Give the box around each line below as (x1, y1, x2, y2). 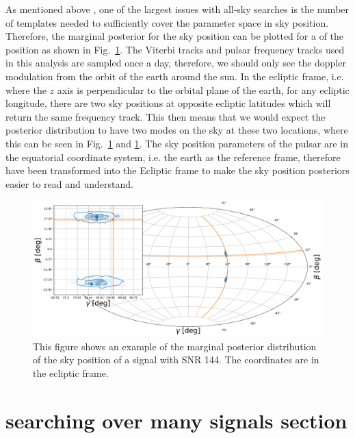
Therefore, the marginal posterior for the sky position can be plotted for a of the (5, 29, 344, 43)
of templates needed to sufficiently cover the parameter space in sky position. (5, 15, 329, 29)
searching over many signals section (5, 406, 347, 434)
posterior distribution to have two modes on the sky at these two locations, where (5, 123, 348, 137)
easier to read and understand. (5, 176, 133, 191)
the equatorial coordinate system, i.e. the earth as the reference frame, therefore (5, 149, 341, 164)
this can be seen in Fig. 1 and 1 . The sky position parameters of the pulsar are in (5, 136, 348, 150)
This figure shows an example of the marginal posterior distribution (33, 339, 317, 353)
